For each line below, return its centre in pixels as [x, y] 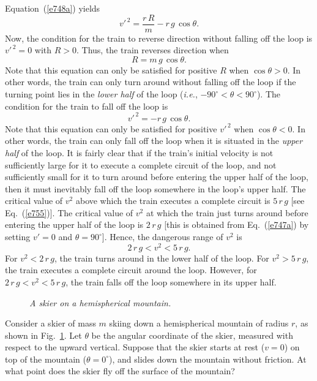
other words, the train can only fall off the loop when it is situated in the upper [154, 141]
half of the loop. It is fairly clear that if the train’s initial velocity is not [139, 152]
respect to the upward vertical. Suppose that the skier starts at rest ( [135, 347]
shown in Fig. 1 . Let [43, 335]
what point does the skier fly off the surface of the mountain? [120, 371]
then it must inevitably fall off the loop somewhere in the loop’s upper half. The [155, 188]
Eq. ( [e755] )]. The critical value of [69, 212]
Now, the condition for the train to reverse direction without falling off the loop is [159, 38]
